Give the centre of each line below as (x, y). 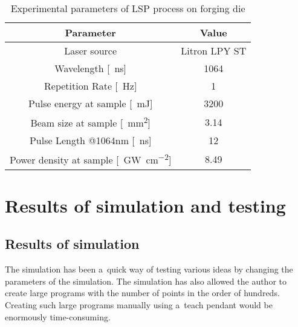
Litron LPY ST (214, 51)
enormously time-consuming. (58, 316)
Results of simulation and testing (145, 205)
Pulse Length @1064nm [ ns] (90, 140)
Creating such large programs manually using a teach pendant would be (139, 305)
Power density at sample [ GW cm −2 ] (91, 159)
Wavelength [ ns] (91, 68)
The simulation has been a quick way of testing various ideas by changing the (149, 269)
